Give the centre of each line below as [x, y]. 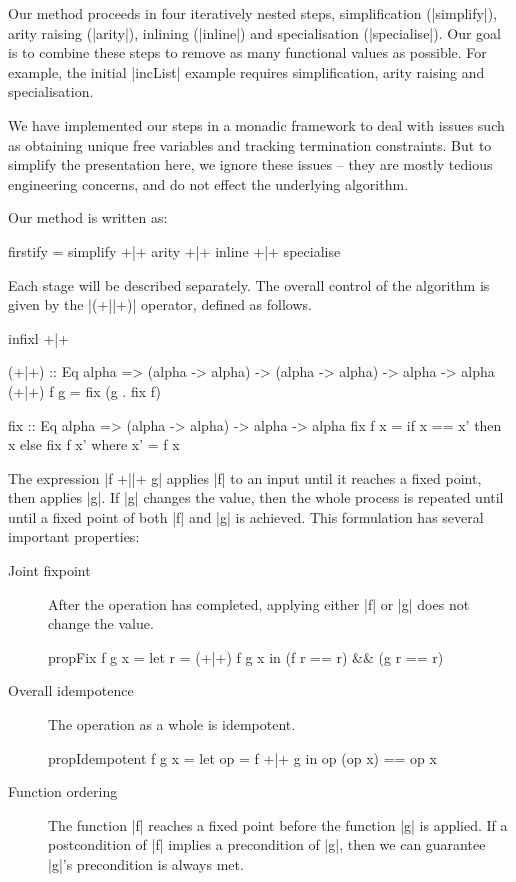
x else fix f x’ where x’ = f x [94, 444]
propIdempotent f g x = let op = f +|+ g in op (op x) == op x [242, 757]
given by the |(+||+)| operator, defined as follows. [160, 304]
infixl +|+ [39, 337]
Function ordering [63, 791]
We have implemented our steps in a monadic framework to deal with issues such [256, 124]
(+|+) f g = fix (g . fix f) [84, 390]
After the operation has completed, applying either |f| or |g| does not [259, 603]
